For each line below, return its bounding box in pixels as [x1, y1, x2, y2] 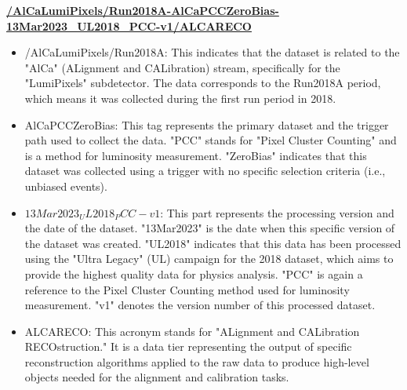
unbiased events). [24, 177, 107, 194]
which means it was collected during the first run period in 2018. [24, 89, 336, 106]
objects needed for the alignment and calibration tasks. [24, 369, 289, 385]
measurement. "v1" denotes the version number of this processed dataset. [24, 297, 376, 313]
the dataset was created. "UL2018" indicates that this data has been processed [24, 235, 402, 251]
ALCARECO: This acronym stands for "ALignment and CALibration [24, 323, 360, 339]
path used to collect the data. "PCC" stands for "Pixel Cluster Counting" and [24, 132, 397, 148]
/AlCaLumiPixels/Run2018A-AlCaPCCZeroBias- [6, 2, 279, 18]
